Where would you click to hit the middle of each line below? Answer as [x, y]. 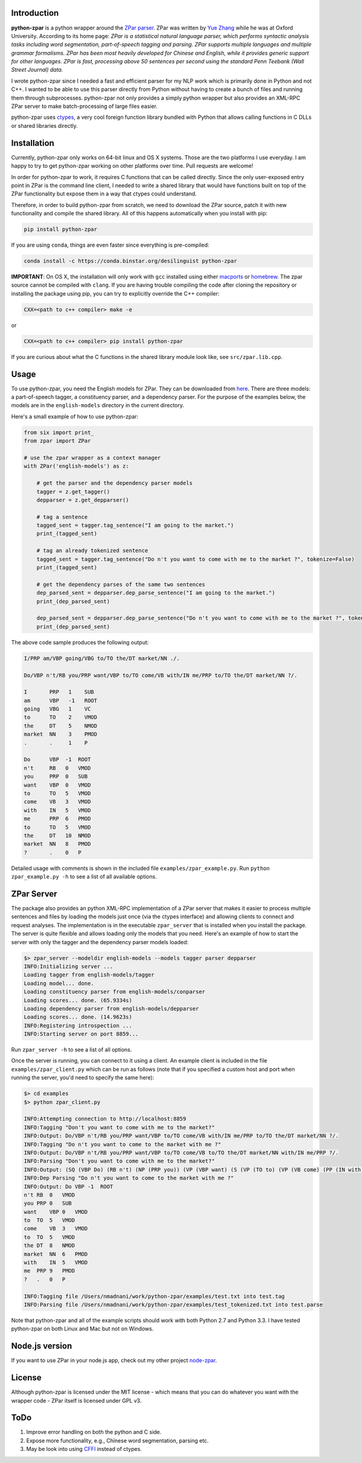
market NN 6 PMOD [56, 1254]
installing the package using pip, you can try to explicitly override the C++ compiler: [115, 293]
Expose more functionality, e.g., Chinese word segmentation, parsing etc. [118, 1440]
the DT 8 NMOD [49, 1246]
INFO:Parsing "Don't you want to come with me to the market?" [119, 1161]
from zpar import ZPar [57, 441]
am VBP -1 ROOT [61, 700]
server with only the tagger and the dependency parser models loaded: [100, 942]
